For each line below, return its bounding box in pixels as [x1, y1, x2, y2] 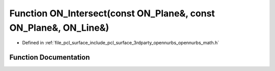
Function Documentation [9, 53, 90, 62]
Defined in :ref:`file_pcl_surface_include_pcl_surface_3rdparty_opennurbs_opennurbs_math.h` [22, 40, 219, 46]
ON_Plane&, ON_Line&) [9, 22, 109, 33]
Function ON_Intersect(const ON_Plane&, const [9, 8, 215, 19]
